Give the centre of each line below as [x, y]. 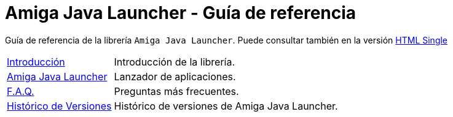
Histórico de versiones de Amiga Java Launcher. [226, 106]
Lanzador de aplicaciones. [175, 76]
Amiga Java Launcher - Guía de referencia [181, 13]
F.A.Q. [21, 91]
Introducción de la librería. [175, 62]
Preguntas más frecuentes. [176, 91]
